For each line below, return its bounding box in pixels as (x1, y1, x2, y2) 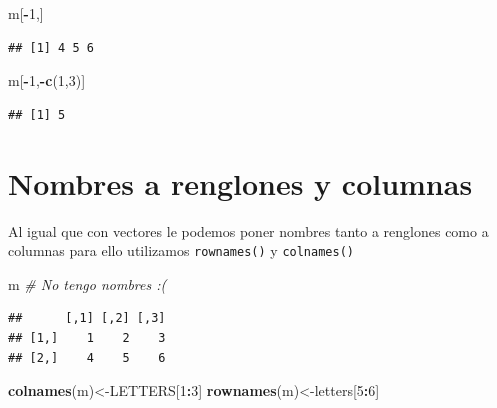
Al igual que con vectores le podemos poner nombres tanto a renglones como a (8, 220, 489, 241)
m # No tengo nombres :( (8, 273, 167, 294)
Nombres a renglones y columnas (8, 162, 473, 203)
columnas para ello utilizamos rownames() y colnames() (8, 240, 354, 261)
